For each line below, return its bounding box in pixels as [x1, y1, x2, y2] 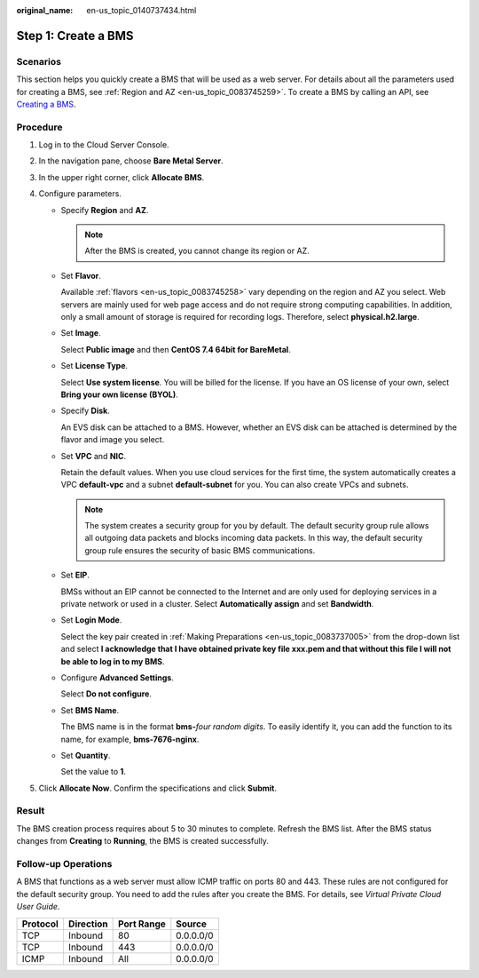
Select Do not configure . [60, 688, 153, 699]
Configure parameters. [38, 188, 122, 199]
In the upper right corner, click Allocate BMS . [38, 171, 205, 182]
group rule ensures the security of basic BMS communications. [84, 545, 316, 555]
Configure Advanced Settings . [60, 672, 175, 683]
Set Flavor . [60, 270, 102, 281]
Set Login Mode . [60, 615, 122, 625]
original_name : [16, 5, 74, 15]
